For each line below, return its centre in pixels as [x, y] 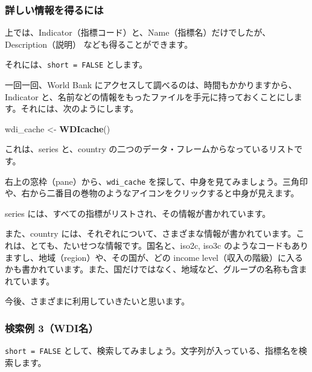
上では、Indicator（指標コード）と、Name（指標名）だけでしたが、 [138, 32]
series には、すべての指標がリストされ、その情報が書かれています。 [138, 213]
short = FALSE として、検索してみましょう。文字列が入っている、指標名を [152, 351]
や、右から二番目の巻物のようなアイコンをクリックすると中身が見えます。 [152, 193]
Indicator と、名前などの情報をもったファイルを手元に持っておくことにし [149, 96]
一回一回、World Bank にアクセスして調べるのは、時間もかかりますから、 [151, 85]
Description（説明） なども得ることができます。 [99, 44]
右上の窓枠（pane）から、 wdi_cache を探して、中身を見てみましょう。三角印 [156, 181]
